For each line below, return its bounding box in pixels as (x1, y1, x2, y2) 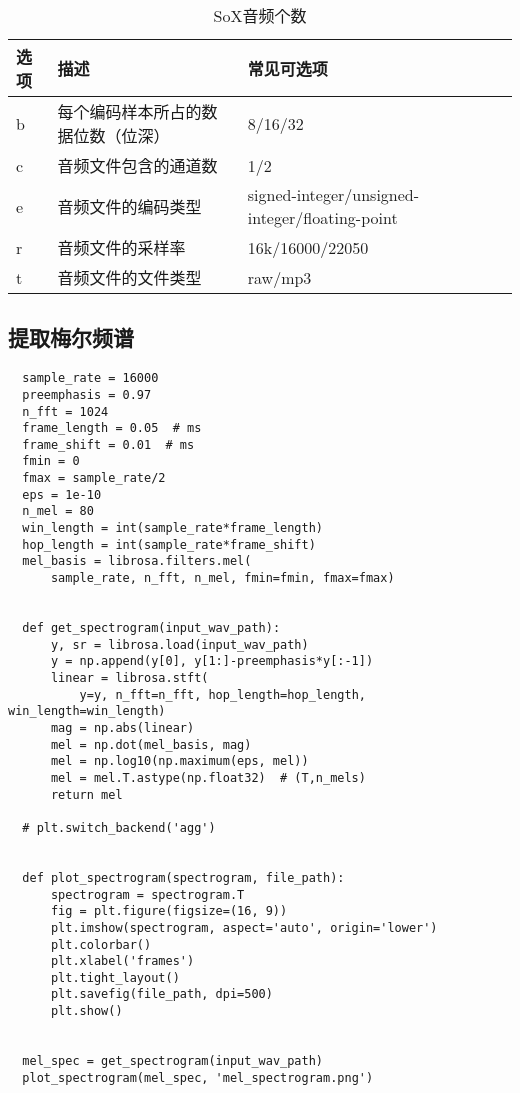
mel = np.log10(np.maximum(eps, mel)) (50, 754, 309, 769)
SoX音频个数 (213, 4, 307, 27)
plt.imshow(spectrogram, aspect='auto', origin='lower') (50, 920, 438, 935)
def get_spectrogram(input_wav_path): (22, 621, 281, 636)
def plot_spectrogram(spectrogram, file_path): (22, 870, 345, 885)
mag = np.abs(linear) (50, 720, 195, 735)
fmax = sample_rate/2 (22, 471, 166, 486)
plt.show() (50, 1004, 123, 1019)
